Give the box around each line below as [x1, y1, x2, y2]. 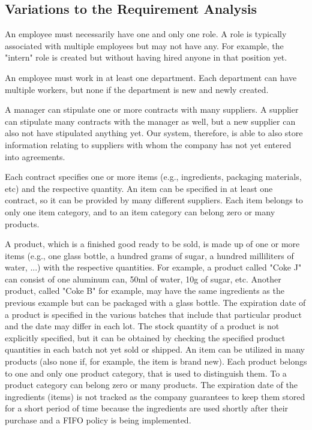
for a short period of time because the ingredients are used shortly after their [5, 402, 289, 414]
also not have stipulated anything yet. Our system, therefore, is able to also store [5, 127, 303, 139]
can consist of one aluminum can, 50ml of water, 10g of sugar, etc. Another [5, 272, 281, 285]
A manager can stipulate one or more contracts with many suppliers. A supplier [5, 103, 299, 116]
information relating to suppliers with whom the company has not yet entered [5, 138, 292, 151]
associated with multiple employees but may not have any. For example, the [5, 39, 284, 52]
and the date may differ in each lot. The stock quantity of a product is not [5, 320, 280, 332]
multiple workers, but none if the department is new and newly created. [5, 83, 269, 95]
